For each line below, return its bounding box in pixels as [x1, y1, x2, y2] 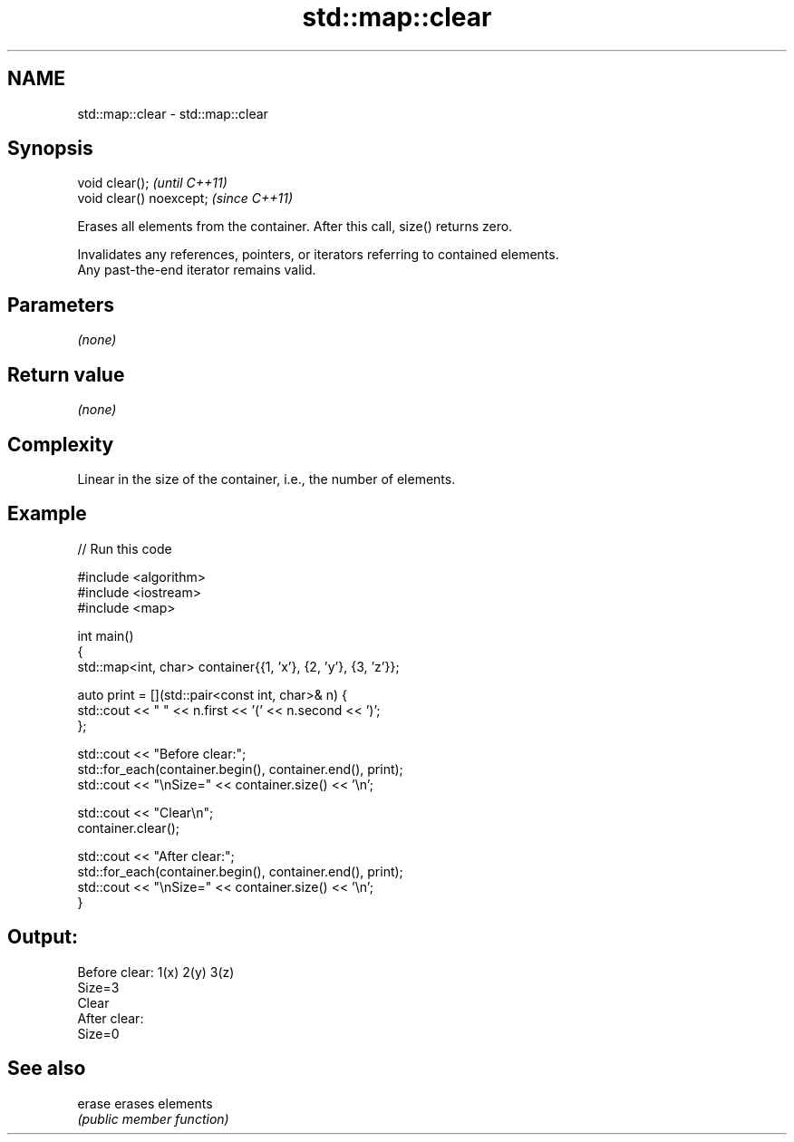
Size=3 [77, 979, 120, 995]
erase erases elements [77, 1095, 213, 1111]
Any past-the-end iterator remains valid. [77, 262, 316, 278]
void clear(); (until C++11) [77, 175, 228, 191]
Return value [7, 363, 125, 386]
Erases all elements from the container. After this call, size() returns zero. [77, 218, 513, 235]
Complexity [7, 432, 114, 456]
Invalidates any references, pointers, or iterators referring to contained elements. [77, 247, 559, 263]
